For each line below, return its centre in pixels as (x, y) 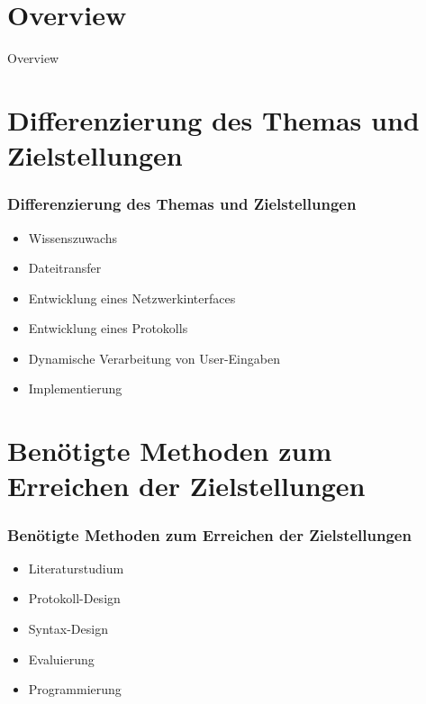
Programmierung (75, 689)
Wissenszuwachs (73, 237)
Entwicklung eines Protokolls (108, 328)
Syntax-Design (68, 629)
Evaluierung (61, 659)
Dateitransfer (65, 268)
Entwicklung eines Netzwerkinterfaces (132, 298)
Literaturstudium (76, 568)
